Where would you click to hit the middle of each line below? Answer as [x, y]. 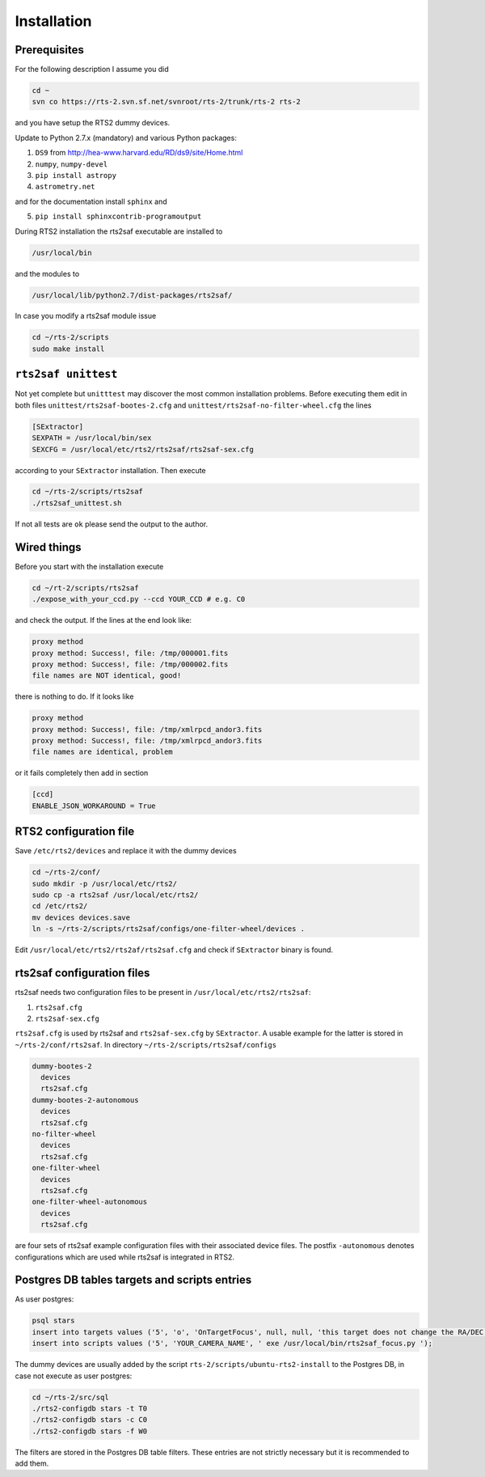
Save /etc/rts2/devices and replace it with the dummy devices [126, 851]
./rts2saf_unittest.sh [77, 503]
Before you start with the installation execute [89, 566]
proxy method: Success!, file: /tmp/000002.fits [130, 664]
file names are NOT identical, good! [107, 676]
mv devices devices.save [81, 917]
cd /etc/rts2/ [60, 906]
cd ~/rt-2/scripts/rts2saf [85, 588]
